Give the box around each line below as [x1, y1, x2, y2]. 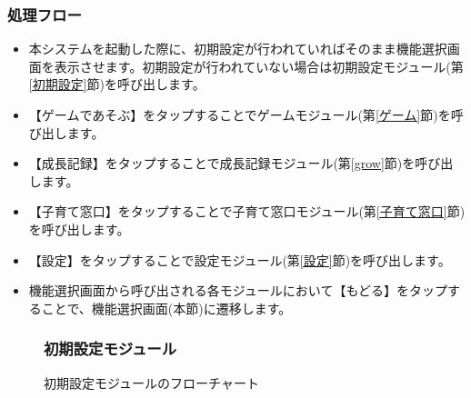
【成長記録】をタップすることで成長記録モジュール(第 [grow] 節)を [28, 154, 416, 173]
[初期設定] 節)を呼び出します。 [28, 75, 205, 94]
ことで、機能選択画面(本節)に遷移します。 [41, 298, 292, 317]
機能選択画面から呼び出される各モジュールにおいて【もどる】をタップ [28, 281, 448, 300]
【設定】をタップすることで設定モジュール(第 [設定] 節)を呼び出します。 [28, 250, 451, 269]
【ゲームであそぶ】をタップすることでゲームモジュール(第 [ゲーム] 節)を [28, 105, 451, 124]
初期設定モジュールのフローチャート [44, 373, 259, 392]
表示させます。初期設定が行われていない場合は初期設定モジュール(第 [54, 56, 464, 75]
